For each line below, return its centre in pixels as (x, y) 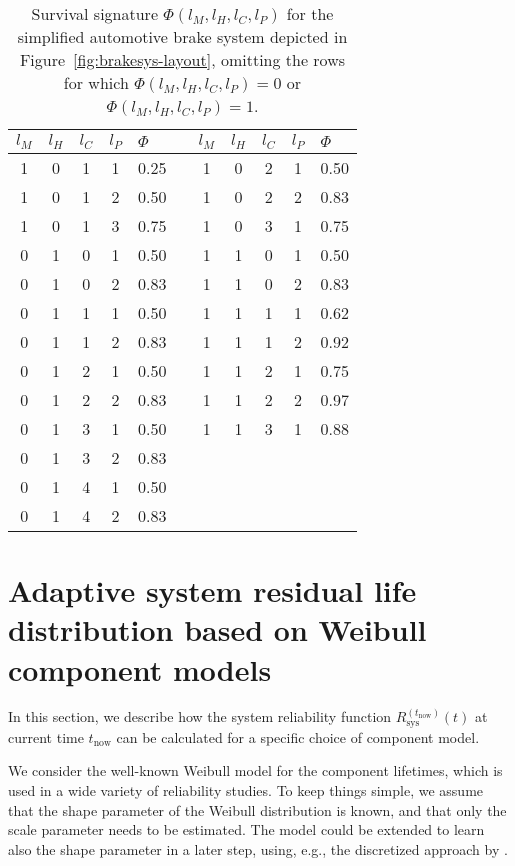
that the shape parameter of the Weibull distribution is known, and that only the (257, 809)
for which (96, 82)
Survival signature (94, 13)
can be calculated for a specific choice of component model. (298, 736)
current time (46, 736)
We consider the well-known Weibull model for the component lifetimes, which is (255, 770)
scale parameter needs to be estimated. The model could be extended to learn (246, 829)
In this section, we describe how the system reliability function (200, 716)
